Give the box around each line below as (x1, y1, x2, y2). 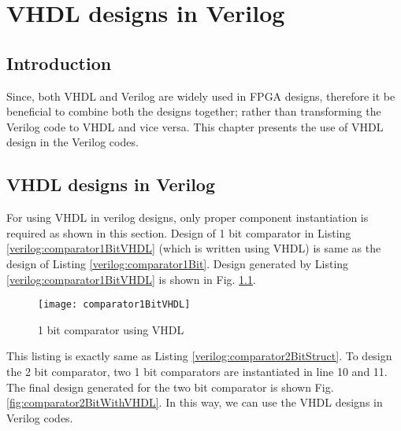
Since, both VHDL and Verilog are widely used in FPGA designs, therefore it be (6, 87, 395, 104)
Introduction (6, 50, 112, 75)
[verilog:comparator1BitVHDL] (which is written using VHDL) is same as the (6, 240, 381, 256)
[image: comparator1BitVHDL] (38, 299, 191, 311)
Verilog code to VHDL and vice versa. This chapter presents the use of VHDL (6, 118, 384, 134)
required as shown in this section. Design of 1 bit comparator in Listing (6, 224, 351, 241)
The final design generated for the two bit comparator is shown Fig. (6, 378, 334, 395)
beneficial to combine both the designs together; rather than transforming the (6, 103, 381, 120)
